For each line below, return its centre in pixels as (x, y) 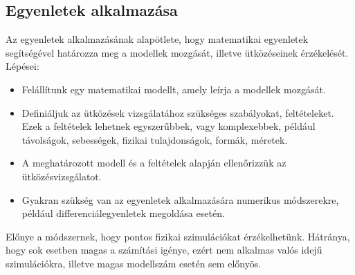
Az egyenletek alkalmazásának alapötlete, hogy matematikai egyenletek (157, 39)
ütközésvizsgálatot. (62, 176)
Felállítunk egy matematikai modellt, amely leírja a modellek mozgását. (174, 89)
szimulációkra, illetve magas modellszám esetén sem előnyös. (134, 263)
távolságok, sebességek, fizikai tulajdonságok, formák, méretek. (155, 139)
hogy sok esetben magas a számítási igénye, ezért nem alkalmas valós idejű (164, 250)
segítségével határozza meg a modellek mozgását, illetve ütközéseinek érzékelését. (177, 52)
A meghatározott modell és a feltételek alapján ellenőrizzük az (154, 163)
